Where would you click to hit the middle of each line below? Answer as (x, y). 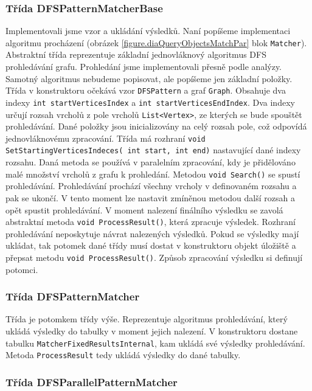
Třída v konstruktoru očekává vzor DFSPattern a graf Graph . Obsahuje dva (146, 90)
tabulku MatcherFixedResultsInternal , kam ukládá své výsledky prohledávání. (155, 343)
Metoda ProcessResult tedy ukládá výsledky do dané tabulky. (123, 355)
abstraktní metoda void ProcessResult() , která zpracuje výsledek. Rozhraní (151, 222)
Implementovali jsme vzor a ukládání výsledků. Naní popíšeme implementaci (148, 31)
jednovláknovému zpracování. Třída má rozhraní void (106, 138)
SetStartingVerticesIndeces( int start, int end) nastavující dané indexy (153, 150)
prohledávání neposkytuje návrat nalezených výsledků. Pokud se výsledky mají (152, 233)
